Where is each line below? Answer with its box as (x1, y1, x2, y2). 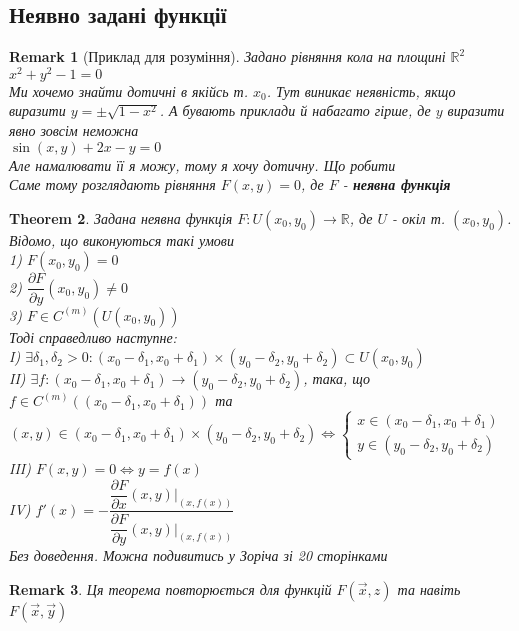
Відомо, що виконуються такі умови (9, 229, 234, 250)
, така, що (303, 368, 371, 389)
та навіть (397, 578, 461, 599)
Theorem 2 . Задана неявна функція (9, 207, 233, 228)
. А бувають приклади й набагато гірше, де (159, 100, 431, 121)
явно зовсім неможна (9, 120, 139, 141)
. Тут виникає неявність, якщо (266, 80, 456, 101)
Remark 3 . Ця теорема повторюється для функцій (9, 578, 332, 599)
